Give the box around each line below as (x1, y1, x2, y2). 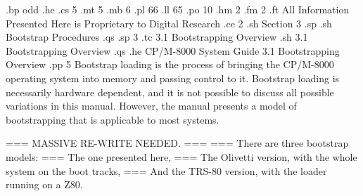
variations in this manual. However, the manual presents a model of (6, 98, 297, 113)
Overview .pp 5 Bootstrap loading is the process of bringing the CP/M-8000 (6, 57, 334, 72)
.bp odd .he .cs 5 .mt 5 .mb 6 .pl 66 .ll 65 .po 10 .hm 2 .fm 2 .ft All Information (6, 2, 350, 16)
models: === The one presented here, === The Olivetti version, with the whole (6, 149, 357, 164)
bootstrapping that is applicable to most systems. (6, 112, 219, 126)
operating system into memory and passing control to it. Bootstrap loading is (6, 70, 340, 85)
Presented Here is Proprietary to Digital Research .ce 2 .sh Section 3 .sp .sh (6, 15, 332, 30)
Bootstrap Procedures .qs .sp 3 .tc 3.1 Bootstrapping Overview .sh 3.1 (6, 30, 308, 44)
